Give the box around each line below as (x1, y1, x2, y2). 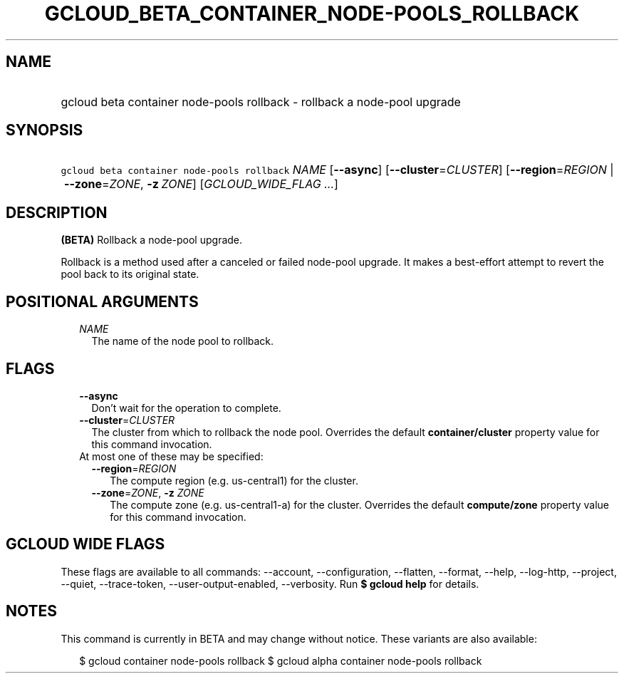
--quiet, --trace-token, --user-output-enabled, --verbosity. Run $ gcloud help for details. (61, 577, 479, 590)
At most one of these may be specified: (79, 450, 264, 462)
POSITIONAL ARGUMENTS (6, 292, 199, 311)
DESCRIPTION (6, 203, 108, 222)
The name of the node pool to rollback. (91, 335, 274, 348)
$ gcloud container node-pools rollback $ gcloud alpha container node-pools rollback (79, 654, 482, 667)
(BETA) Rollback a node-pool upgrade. (61, 234, 243, 247)
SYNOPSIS (6, 121, 83, 140)
